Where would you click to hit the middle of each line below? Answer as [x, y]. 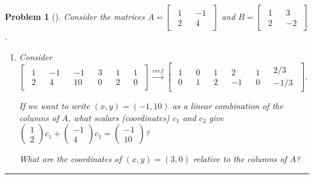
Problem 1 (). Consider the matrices [75, 16]
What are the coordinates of [70, 159]
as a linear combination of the [228, 106]
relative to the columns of [240, 159]
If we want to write [54, 106]
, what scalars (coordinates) [119, 117]
